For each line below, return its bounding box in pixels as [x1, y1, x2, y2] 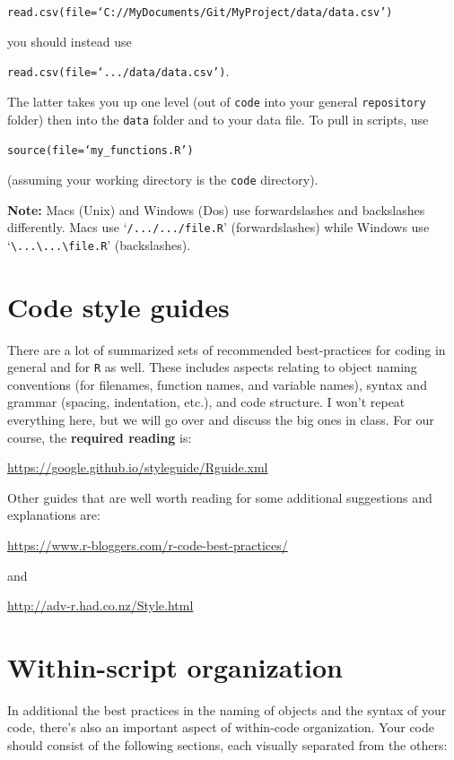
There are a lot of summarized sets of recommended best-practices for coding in [7, 340, 446, 358]
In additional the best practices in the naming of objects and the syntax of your [7, 700, 447, 719]
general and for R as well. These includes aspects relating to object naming [7, 358, 417, 376]
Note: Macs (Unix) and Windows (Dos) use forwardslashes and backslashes [7, 200, 425, 219]
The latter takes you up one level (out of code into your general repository [7, 91, 426, 110]
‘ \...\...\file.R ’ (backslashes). [7, 235, 191, 254]
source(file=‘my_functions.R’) [7, 144, 194, 158]
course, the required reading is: [7, 427, 192, 446]
